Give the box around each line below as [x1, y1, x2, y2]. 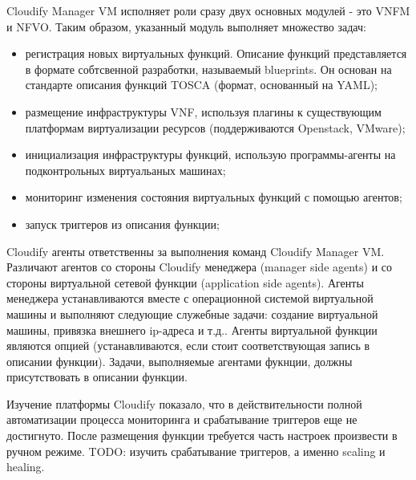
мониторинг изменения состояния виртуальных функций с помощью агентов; [25, 189, 402, 205]
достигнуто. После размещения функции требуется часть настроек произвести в [6, 427, 398, 444]
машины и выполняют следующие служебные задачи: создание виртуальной [6, 305, 378, 322]
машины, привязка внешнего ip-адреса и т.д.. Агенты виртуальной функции [6, 321, 378, 338]
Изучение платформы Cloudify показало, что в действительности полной [6, 395, 362, 412]
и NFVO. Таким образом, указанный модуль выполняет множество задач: [6, 18, 366, 35]
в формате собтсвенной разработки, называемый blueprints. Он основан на [25, 60, 392, 77]
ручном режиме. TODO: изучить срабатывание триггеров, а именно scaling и [6, 442, 386, 459]
